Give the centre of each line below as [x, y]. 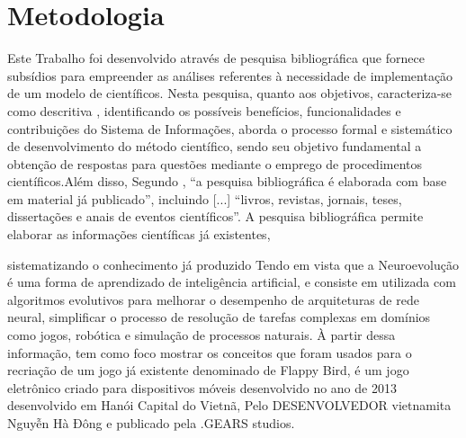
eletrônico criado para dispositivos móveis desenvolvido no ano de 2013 [202, 387]
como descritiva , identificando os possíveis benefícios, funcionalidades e [204, 110]
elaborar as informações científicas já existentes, [139, 234]
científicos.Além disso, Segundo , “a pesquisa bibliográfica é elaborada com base [227, 181]
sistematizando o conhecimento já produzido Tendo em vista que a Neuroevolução [233, 264]
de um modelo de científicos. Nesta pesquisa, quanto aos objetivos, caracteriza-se [230, 93]
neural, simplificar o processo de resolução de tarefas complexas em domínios [219, 317]
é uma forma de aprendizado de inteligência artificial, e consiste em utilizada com [232, 282]
